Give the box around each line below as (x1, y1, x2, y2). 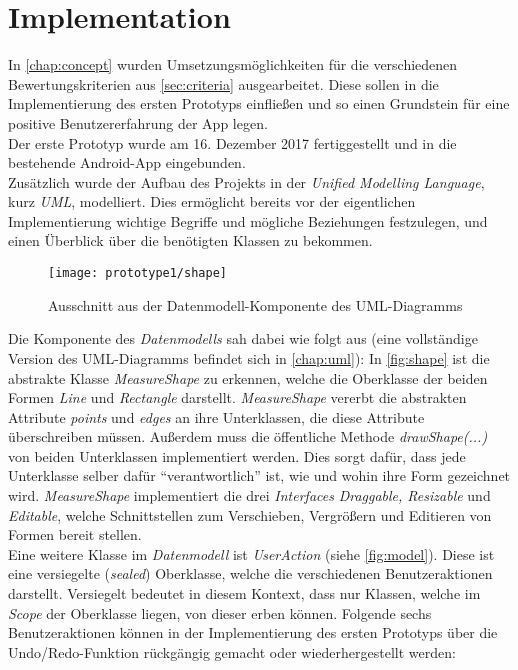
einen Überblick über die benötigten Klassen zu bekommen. (8, 230, 373, 251)
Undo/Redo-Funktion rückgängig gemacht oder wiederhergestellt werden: (8, 641, 456, 662)
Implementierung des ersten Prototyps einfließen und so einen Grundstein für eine (8, 93, 510, 114)
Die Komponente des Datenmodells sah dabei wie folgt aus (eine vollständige (8, 328, 478, 349)
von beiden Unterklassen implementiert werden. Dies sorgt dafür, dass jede (8, 445, 466, 466)
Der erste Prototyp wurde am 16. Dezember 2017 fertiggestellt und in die (8, 132, 457, 153)
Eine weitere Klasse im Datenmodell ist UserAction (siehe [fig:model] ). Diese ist (8, 543, 495, 564)
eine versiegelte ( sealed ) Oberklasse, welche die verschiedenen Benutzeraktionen (8, 563, 493, 584)
